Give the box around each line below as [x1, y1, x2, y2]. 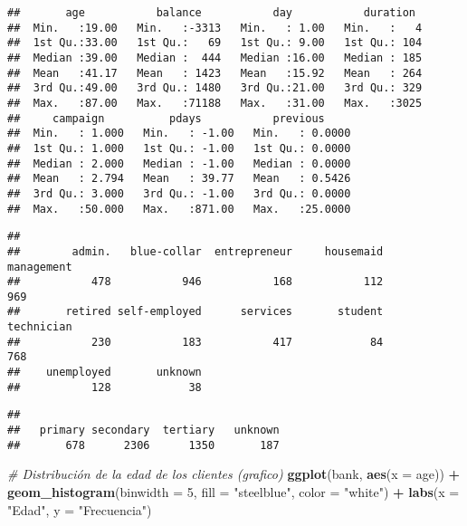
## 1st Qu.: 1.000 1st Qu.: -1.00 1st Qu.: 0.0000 [7, 141, 351, 155]
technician [7, 320, 72, 334]
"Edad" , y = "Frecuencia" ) [7, 500, 152, 519]
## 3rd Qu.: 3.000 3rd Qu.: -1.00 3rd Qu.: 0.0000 [7, 186, 351, 200]
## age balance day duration [7, 6, 416, 19]
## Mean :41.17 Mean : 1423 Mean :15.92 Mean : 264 [7, 66, 423, 80]
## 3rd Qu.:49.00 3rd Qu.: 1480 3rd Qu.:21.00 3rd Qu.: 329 [7, 81, 423, 95]
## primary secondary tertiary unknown [7, 424, 280, 437]
